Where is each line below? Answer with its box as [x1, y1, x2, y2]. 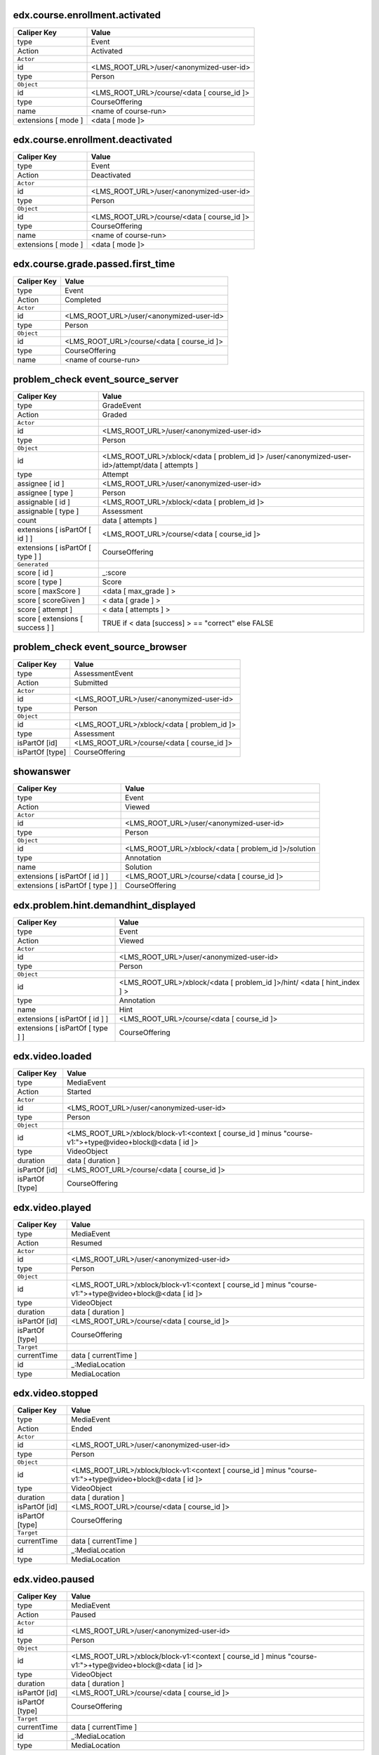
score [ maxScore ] [17, 586, 81, 596]
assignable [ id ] [17, 497, 70, 507]
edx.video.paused [13, 1573, 95, 1585]
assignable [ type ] [17, 506, 79, 516]
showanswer [13, 766, 71, 777]
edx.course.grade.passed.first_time [13, 258, 175, 270]
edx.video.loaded [13, 1050, 92, 1063]
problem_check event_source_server [13, 373, 179, 385]
